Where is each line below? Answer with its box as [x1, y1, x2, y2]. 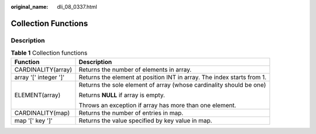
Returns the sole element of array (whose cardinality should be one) [78, 80, 266, 89]
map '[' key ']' [14, 117, 53, 125]
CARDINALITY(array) [14, 65, 73, 73]
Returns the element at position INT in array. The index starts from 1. [78, 73, 267, 81]
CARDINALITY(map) [14, 108, 70, 117]
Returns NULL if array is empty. [78, 91, 165, 99]
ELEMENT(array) [14, 91, 61, 99]
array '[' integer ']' [14, 73, 65, 81]
